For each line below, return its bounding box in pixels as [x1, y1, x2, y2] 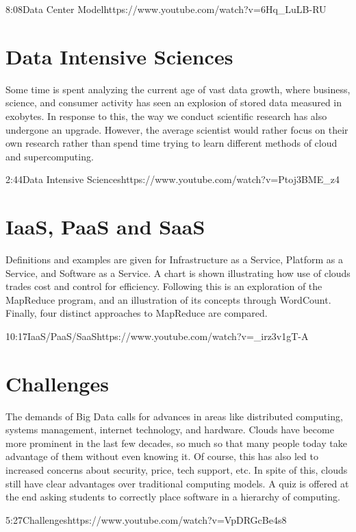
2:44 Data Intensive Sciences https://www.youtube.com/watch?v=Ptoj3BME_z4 [5, 172, 340, 186]
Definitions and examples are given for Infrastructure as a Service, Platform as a [5, 252, 343, 266]
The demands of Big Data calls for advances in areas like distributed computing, [5, 409, 343, 423]
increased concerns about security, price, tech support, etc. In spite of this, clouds [5, 463, 348, 477]
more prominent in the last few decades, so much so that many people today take [5, 435, 347, 450]
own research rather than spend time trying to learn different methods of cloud [5, 136, 338, 150]
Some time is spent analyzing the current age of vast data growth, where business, [5, 82, 351, 96]
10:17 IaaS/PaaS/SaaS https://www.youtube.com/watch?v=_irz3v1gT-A [5, 328, 309, 343]
